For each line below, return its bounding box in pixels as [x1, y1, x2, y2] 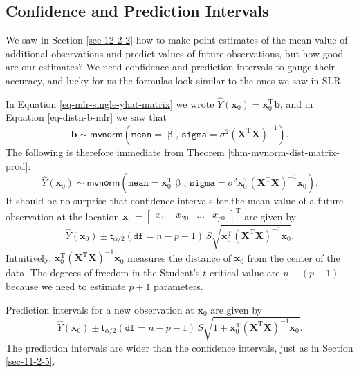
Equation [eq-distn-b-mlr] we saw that [6, 110, 167, 124]
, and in [279, 96, 313, 111]
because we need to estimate [6, 278, 126, 293]
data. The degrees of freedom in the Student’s [6, 265, 200, 280]
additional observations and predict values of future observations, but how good [6, 46, 344, 60]
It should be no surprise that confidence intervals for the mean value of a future [6, 193, 344, 208]
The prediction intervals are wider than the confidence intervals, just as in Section [6, 340, 353, 354]
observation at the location [6, 209, 120, 223]
